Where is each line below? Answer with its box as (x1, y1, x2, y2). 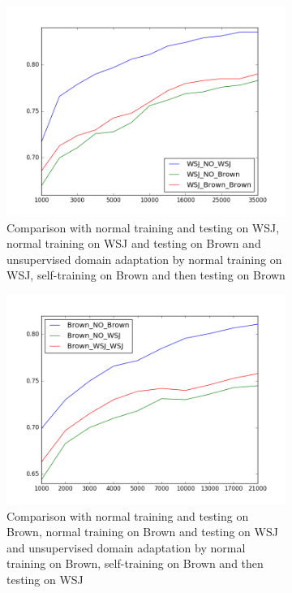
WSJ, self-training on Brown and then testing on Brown (6, 266, 286, 284)
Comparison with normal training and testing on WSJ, (6, 219, 280, 236)
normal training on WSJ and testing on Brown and (6, 235, 261, 252)
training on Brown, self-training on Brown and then (6, 555, 264, 572)
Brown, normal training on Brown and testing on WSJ (6, 523, 278, 540)
